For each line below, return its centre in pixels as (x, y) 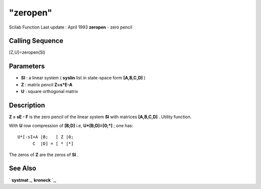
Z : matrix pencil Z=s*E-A (47, 84)
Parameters (27, 66)
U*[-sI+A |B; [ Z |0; (46, 137)
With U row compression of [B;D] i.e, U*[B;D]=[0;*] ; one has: (71, 126)
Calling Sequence (36, 41)
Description (27, 105)
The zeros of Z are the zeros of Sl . (44, 155)
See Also (22, 168)
